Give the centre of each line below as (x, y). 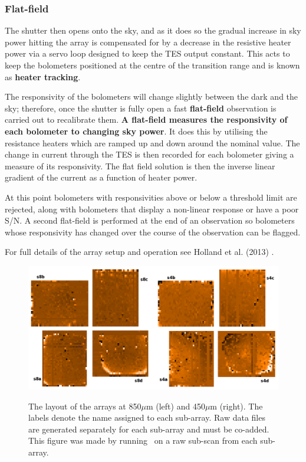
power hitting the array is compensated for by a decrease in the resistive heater (148, 42)
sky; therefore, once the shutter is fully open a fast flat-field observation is (141, 108)
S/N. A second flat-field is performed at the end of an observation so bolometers (150, 220)
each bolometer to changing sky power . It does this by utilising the (136, 131)
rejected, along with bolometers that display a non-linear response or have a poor (152, 209)
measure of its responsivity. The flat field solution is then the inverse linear (140, 166)
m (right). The (236, 406)
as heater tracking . (43, 76)
